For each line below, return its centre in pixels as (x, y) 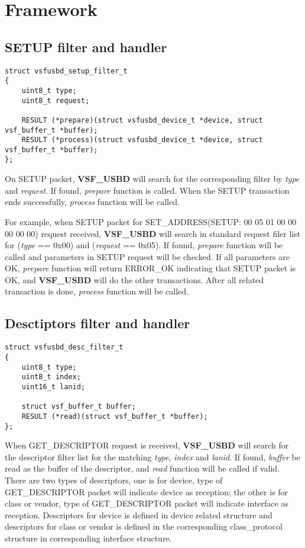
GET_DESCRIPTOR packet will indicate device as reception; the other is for (147, 491)
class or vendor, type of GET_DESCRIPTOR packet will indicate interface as (147, 503)
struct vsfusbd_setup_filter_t (66, 71)
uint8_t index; (51, 377)
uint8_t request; (56, 100)
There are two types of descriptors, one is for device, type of (114, 480)
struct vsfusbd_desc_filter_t (64, 347)
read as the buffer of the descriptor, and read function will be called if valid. (142, 468)
